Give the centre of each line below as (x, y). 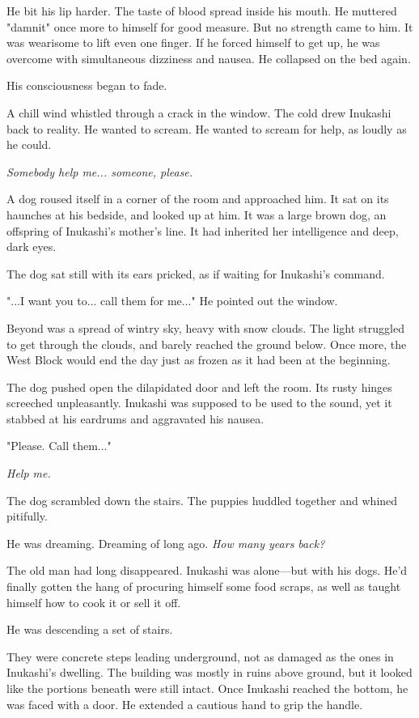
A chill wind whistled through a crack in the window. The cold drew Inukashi (199, 112)
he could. (29, 144)
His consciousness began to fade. (87, 85)
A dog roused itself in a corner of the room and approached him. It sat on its (198, 199)
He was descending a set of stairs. (90, 629)
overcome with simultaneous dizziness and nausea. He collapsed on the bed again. (209, 58)
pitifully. (27, 516)
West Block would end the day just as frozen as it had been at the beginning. (199, 360)
